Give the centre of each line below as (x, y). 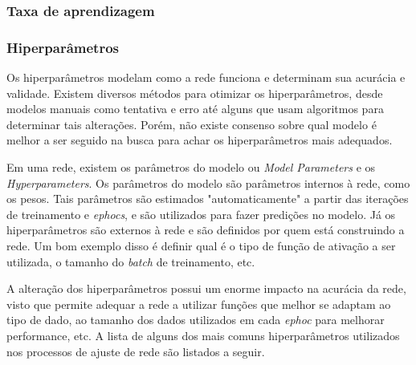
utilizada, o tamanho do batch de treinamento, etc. (131, 261)
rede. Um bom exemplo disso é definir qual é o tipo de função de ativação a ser (201, 245)
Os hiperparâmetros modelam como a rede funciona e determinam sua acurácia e (206, 77)
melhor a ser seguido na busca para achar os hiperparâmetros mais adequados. (200, 140)
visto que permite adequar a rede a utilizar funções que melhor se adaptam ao (199, 304)
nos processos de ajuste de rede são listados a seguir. (136, 351)
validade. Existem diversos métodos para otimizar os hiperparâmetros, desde (195, 93)
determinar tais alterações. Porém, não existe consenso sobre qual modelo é (192, 124)
